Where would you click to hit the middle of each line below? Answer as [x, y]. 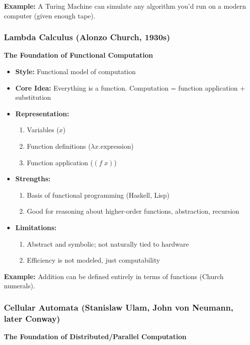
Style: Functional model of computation [76, 71]
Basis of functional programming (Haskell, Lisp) [98, 195]
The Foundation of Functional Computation [78, 55]
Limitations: [36, 227]
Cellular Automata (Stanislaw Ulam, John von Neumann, [119, 307]
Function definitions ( [59, 146]
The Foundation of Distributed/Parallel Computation [95, 337]
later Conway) [32, 318]
